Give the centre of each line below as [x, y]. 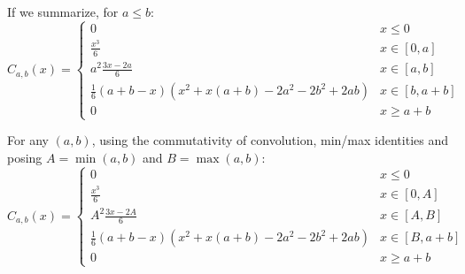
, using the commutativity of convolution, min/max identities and [270, 140]
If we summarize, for [63, 11]
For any [28, 140]
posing [25, 158]
